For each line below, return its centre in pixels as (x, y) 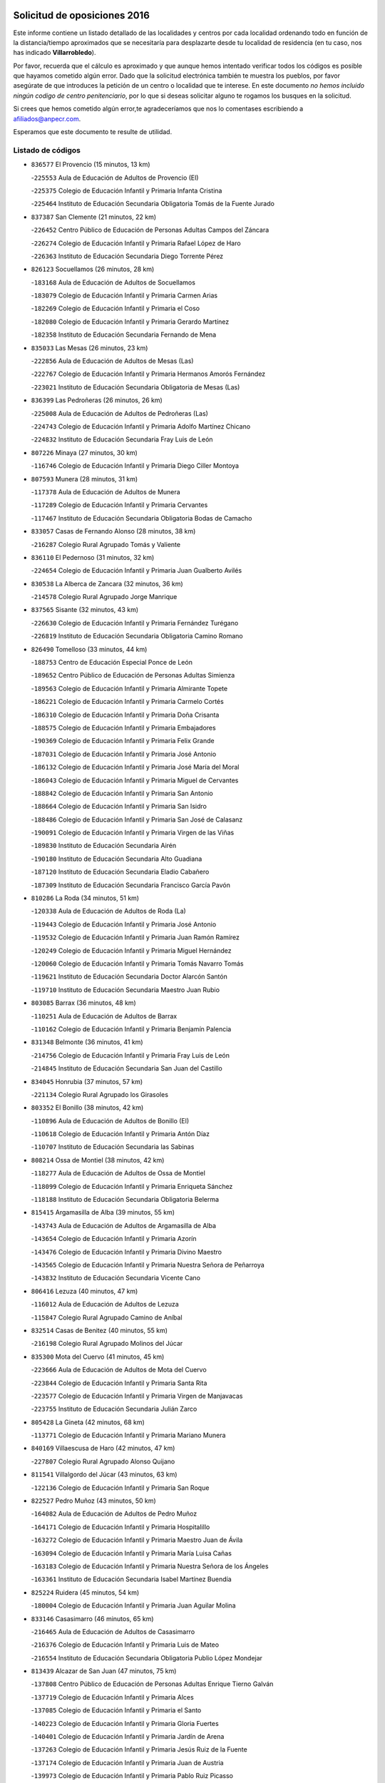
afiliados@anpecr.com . (47, 118)
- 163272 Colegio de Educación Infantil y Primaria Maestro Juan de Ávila (137, 1540)
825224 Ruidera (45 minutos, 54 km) (85, 1592)
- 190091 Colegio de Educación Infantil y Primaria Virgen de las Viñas (133, 833)
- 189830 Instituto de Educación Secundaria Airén (104, 846)
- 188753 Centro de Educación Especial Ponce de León (112, 663)
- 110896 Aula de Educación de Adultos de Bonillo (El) (110, 1120)
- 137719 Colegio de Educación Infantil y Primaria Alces (112, 1697)
